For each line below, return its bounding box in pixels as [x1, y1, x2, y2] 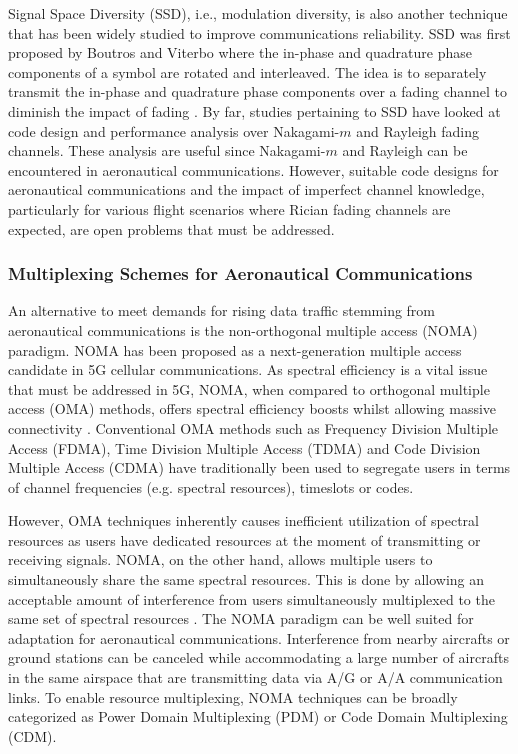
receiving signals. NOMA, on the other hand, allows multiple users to [8, 549, 433, 570]
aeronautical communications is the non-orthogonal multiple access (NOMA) [8, 319, 478, 340]
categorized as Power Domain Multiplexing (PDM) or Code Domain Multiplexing [8, 706, 508, 727]
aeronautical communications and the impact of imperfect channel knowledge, [8, 179, 485, 200]
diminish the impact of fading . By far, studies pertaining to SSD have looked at [8, 100, 501, 121]
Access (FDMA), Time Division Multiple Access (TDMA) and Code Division [8, 437, 481, 458]
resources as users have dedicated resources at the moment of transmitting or [8, 529, 481, 550]
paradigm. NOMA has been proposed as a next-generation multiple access [8, 339, 462, 360]
